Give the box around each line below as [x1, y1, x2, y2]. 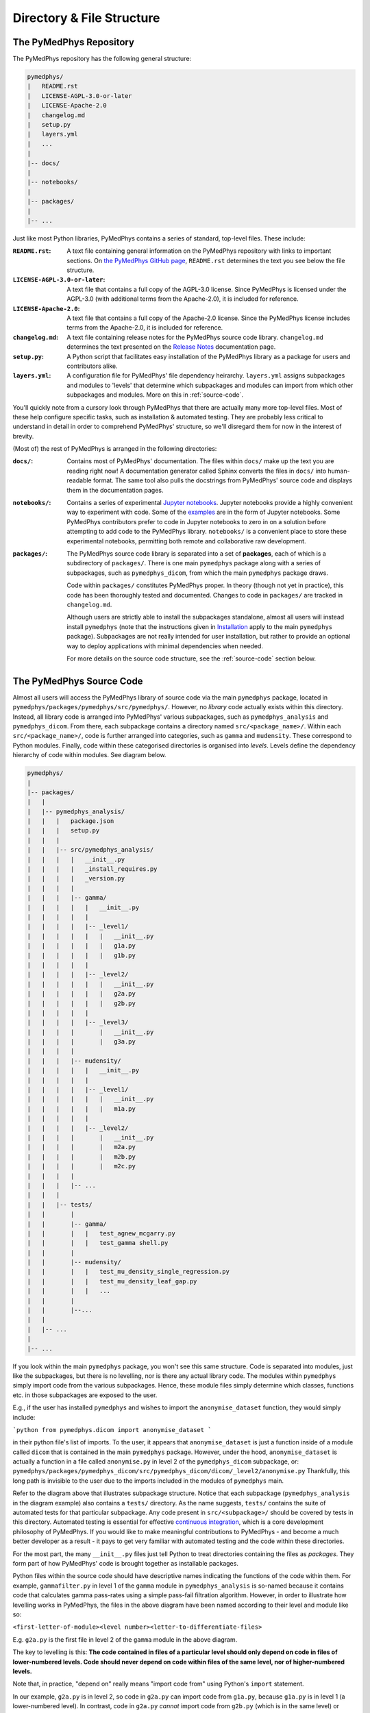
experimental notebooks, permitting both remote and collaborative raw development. [66, 537, 306, 545]
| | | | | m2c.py [27, 1162, 136, 1170]
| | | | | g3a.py [27, 1038, 136, 1046]
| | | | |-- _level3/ [27, 1018, 129, 1026]
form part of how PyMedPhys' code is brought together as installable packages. [12, 1559, 239, 1567]
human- [328, 467, 350, 475]
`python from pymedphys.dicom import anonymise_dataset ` [12, 1426, 212, 1433]
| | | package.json [27, 817, 114, 825]
